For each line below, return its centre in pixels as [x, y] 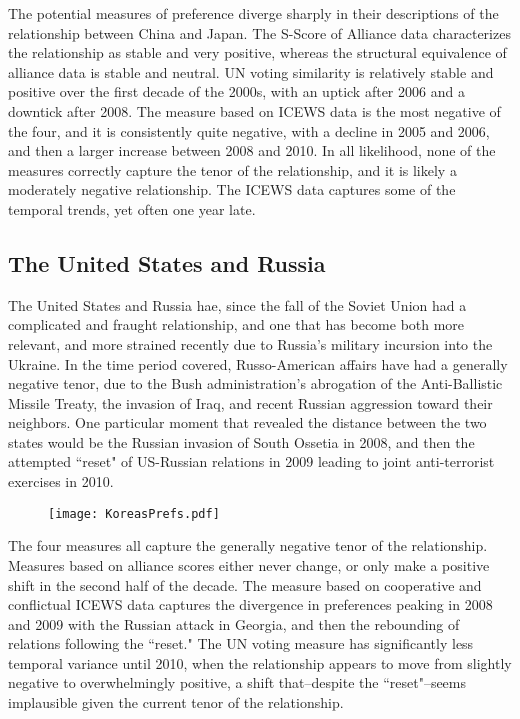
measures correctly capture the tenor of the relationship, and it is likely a [232, 169]
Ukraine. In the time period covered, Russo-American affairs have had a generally [258, 363]
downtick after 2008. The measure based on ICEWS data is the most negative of [254, 110]
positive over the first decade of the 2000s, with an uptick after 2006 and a [236, 91]
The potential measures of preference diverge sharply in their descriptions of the [253, 13]
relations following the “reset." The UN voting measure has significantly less [241, 643]
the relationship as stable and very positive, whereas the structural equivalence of [257, 52]
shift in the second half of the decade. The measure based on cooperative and [245, 584]
